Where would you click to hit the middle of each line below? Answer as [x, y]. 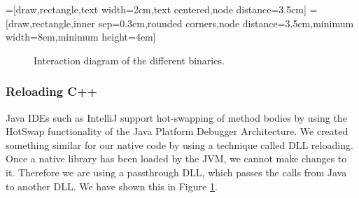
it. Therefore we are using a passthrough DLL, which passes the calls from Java [176, 172]
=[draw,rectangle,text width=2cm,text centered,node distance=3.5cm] [156, 9]
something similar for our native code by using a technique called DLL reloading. [179, 144]
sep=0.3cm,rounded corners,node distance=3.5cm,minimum [226, 23]
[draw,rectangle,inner [51, 23]
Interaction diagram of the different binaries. [129, 60]
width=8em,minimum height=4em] [81, 37]
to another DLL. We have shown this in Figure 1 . [112, 186]
